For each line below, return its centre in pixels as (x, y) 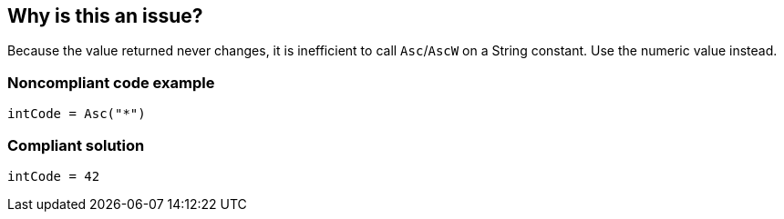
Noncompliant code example (111, 82)
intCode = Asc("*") (77, 114)
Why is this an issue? (105, 16)
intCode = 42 (54, 176)
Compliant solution (76, 145)
